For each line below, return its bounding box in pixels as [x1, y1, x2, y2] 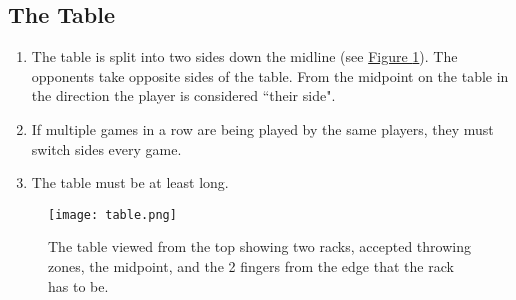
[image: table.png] [48, 207, 177, 222]
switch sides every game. [31, 138, 182, 159]
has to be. [48, 275, 109, 296]
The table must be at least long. [31, 172, 229, 193]
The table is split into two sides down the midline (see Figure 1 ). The [31, 46, 458, 67]
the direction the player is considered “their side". [31, 85, 336, 106]
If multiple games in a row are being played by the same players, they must [31, 118, 494, 139]
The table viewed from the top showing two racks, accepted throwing [48, 236, 471, 257]
